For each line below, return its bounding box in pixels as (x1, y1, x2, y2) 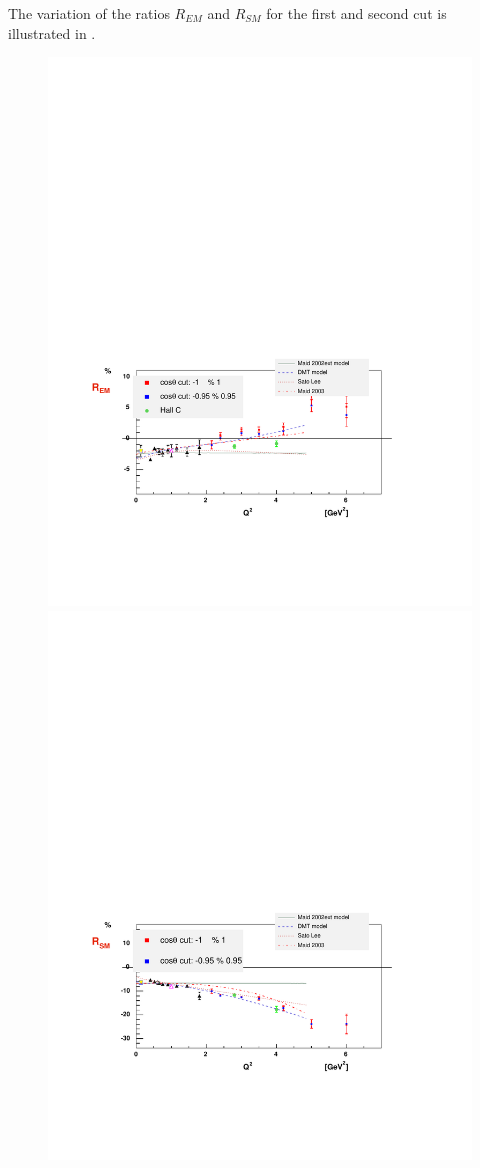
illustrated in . (8, 22, 96, 43)
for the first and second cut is (266, 3, 447, 23)
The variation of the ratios (8, 3, 170, 23)
